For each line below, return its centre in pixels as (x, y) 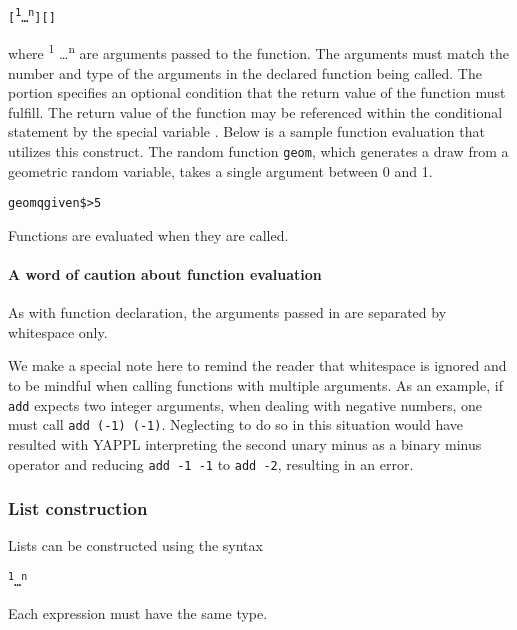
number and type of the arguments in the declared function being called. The (245, 72)
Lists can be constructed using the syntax (135, 545)
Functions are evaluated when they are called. (148, 234)
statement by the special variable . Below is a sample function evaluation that (246, 131)
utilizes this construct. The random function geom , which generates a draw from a (258, 150)
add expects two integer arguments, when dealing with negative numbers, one (245, 404)
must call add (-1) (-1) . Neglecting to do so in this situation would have (236, 424)
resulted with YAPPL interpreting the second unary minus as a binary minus (245, 443)
